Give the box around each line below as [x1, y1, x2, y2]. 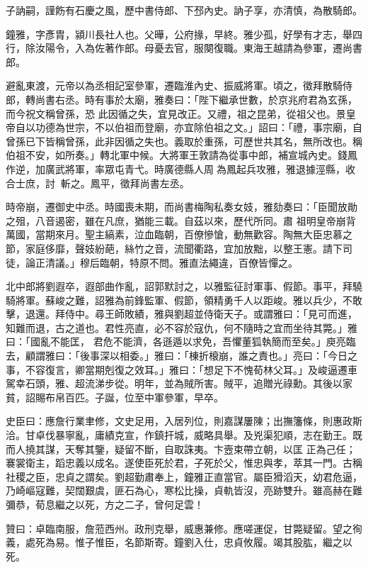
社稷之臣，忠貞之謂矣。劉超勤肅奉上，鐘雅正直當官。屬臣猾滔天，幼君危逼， [6, 469, 362, 484]
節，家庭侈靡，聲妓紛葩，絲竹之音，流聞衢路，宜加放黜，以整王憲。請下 [6, 240, 343, 255]
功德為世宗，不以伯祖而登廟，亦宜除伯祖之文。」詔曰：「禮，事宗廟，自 [35, 120, 362, 135]
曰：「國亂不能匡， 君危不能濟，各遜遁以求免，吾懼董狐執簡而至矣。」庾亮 [6, 334, 346, 349]
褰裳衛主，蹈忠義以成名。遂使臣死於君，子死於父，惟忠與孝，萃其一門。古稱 [6, 455, 362, 470]
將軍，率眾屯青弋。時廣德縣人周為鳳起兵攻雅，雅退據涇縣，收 [64, 161, 355, 176]
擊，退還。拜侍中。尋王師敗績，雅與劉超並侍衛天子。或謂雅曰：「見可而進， [6, 306, 357, 321]
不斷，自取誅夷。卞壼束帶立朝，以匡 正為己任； [134, 441, 356, 456]
